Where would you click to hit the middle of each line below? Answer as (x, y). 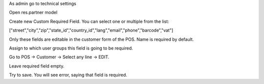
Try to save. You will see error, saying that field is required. (68, 75)
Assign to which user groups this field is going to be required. (71, 48)
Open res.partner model (33, 13)
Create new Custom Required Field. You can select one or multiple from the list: (89, 21)
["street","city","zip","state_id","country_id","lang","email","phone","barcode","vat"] (91, 30)
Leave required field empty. (37, 66)
